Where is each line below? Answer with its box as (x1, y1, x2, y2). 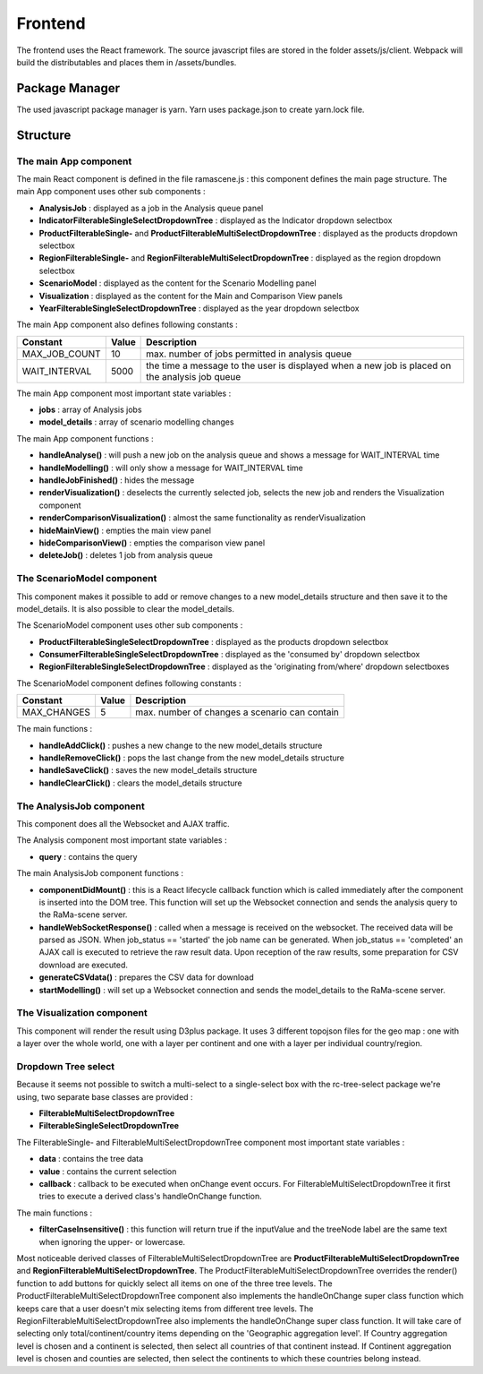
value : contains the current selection (38, 1165, 177, 1177)
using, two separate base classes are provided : (16, 1091, 193, 1102)
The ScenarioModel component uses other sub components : (16, 620, 243, 631)
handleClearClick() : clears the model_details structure (38, 777, 242, 788)
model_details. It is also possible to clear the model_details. (16, 603, 235, 614)
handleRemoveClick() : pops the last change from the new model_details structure (38, 752, 344, 763)
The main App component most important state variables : (16, 388, 232, 399)
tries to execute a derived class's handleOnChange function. (38, 1191, 263, 1202)
